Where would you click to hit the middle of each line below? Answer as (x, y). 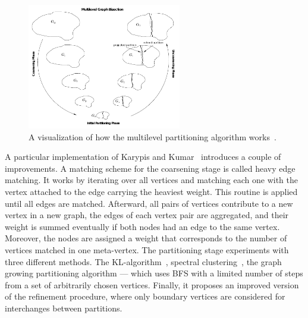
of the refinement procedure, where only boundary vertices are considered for (145, 296)
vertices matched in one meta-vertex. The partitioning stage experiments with (147, 249)
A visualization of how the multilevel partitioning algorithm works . (153, 136)
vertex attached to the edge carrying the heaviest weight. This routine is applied (151, 191)
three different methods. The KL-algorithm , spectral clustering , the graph (143, 261)
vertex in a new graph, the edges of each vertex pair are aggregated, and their (147, 215)
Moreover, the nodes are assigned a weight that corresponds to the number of (146, 238)
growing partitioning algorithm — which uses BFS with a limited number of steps (154, 273)
